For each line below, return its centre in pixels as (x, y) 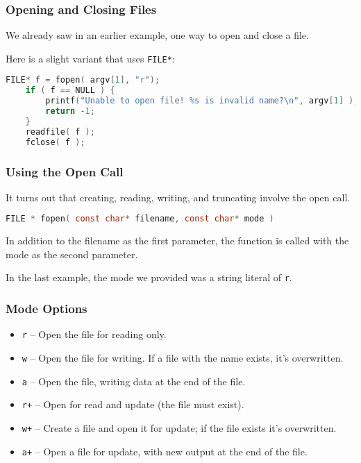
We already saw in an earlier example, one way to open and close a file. (157, 35)
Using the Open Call (65, 171)
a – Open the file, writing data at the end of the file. (134, 381)
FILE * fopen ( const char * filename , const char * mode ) (140, 219)
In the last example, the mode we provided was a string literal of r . (149, 277)
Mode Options (47, 309)
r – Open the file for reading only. (94, 334)
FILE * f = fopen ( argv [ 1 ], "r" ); (83, 80)
